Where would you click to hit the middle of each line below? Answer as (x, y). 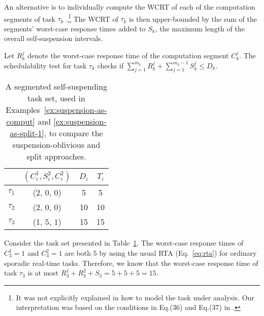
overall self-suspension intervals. (54, 38)
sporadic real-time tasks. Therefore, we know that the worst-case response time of (131, 263)
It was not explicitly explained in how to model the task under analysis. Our (135, 297)
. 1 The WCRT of (92, 18)
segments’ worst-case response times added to (75, 28)
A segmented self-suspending (56, 87)
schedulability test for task (45, 65)
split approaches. (56, 156)
